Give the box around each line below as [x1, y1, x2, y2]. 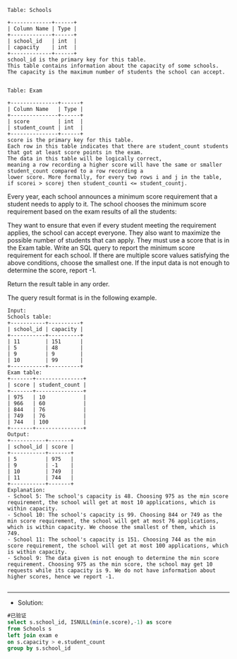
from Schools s [7, 625, 52, 632]
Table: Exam [7, 87, 42, 94]
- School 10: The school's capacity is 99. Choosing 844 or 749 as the [7, 511, 222, 518]
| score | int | [7, 118, 83, 125]
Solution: [17, 598, 44, 607]
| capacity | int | [7, 44, 78, 51]
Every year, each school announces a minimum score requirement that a [7, 192, 218, 201]
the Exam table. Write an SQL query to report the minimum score [7, 244, 195, 252]
